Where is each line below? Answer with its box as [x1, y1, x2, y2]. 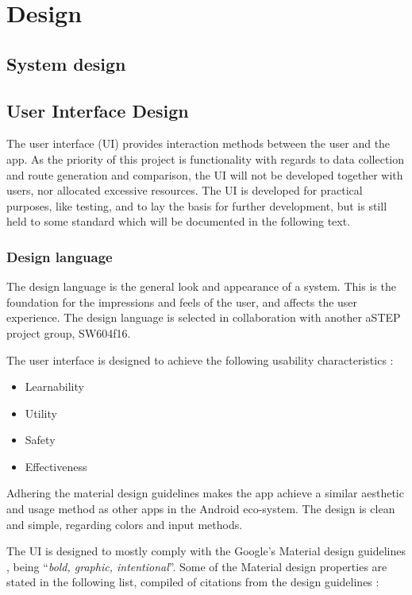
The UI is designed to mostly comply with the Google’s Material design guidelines [6, 543, 406, 559]
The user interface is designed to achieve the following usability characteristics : [6, 351, 394, 368]
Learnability [25, 378, 84, 395]
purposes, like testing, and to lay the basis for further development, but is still [6, 197, 387, 214]
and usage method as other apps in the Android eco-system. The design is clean [6, 500, 395, 517]
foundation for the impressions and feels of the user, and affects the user [6, 293, 358, 310]
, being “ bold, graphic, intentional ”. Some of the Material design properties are [6, 558, 387, 574]
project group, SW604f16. [6, 324, 131, 341]
